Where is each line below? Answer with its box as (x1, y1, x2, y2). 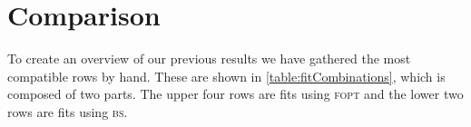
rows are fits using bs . (7, 102, 128, 121)
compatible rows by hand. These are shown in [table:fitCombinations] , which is (7, 66, 446, 85)
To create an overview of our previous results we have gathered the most (7, 49, 411, 68)
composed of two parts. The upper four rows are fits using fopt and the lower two (7, 84, 464, 103)
